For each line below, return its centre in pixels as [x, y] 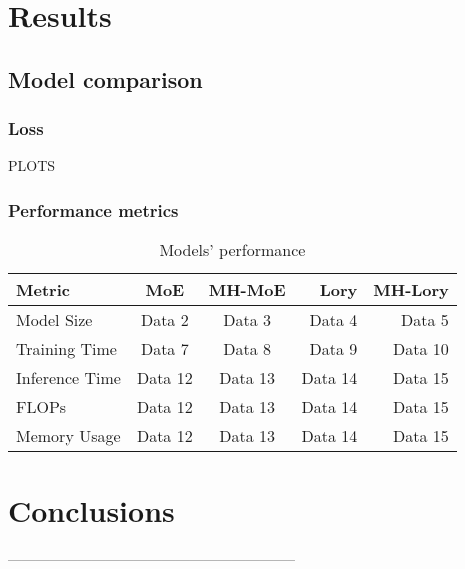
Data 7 [164, 349]
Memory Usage [68, 436]
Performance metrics [93, 209]
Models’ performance [232, 250]
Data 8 [247, 349]
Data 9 [333, 349]
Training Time [66, 349]
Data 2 [164, 320]
